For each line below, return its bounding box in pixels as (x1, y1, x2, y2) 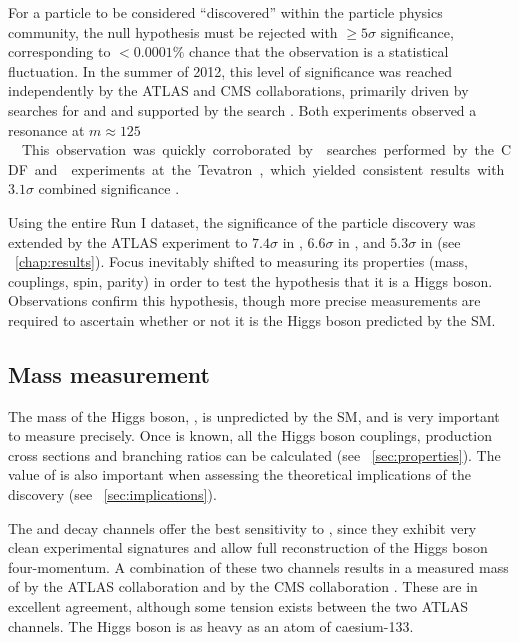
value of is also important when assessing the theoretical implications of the (8, 464, 471, 485)
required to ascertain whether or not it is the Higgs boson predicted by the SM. (8, 309, 496, 330)
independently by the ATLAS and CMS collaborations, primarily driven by (8, 80, 469, 101)
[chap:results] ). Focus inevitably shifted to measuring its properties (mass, (15, 251, 468, 272)
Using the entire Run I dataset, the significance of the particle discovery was (8, 211, 476, 232)
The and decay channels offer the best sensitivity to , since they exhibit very (8, 517, 477, 538)
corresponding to (8, 41, 111, 62)
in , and (338, 231, 386, 252)
